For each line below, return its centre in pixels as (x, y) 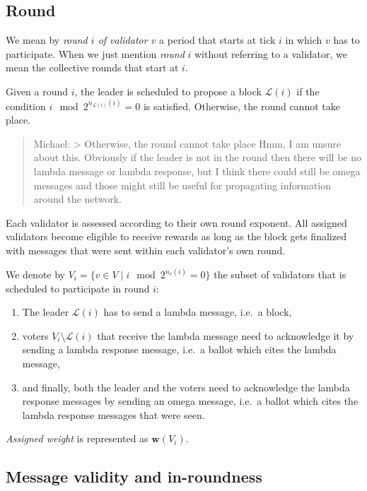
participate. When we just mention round (95, 53)
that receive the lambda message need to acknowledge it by (226, 335)
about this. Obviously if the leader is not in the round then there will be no (197, 157)
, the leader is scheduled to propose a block (168, 91)
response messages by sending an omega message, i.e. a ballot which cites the (190, 401)
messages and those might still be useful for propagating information (182, 185)
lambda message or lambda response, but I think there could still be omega (197, 171)
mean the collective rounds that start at (92, 67)
